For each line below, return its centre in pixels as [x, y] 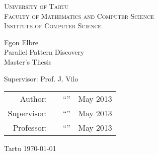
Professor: [30, 128]
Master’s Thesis [28, 61]
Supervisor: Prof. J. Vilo [41, 78]
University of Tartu [36, 6]
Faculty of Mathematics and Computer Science [79, 16]
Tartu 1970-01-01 [30, 148]
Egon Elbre [21, 42]
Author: [34, 99]
